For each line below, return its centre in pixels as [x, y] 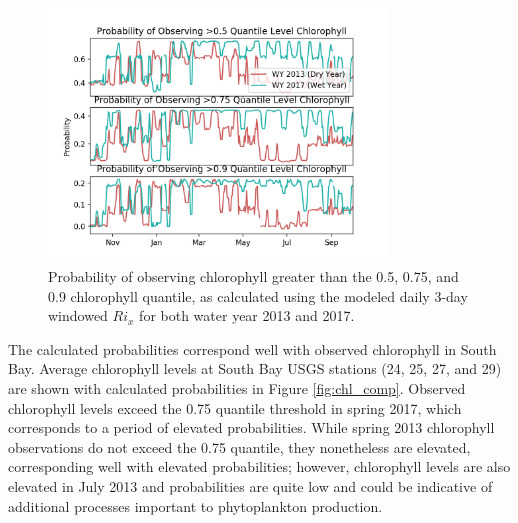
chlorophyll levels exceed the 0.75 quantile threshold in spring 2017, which [235, 407]
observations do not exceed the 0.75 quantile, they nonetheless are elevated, [239, 446]
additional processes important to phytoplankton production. [195, 505]
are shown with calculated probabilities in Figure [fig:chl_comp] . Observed [237, 387]
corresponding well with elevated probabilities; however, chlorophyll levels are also [259, 466]
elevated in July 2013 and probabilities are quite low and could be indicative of [250, 485]
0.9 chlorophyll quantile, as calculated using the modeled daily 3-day [258, 295]
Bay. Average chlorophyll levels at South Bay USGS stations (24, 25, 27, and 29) [255, 368]
